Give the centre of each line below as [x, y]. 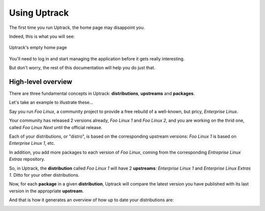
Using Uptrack [39, 13]
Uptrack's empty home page [38, 48]
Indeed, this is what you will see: [42, 36]
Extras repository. [27, 159]
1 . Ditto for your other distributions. [44, 175]
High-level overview [41, 82]
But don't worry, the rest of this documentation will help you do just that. [82, 68]
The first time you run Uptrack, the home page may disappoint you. [77, 27]
